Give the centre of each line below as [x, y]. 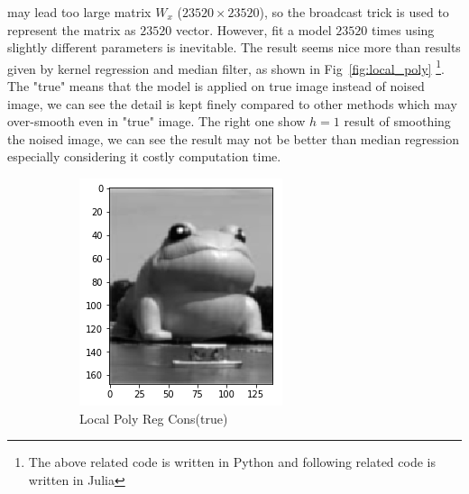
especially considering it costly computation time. [144, 156]
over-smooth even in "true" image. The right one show [156, 121]
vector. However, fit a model [253, 29]
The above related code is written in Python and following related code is [232, 462]
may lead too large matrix [79, 12]
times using [403, 29]
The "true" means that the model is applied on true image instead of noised [216, 86]
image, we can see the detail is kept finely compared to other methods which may [232, 103]
